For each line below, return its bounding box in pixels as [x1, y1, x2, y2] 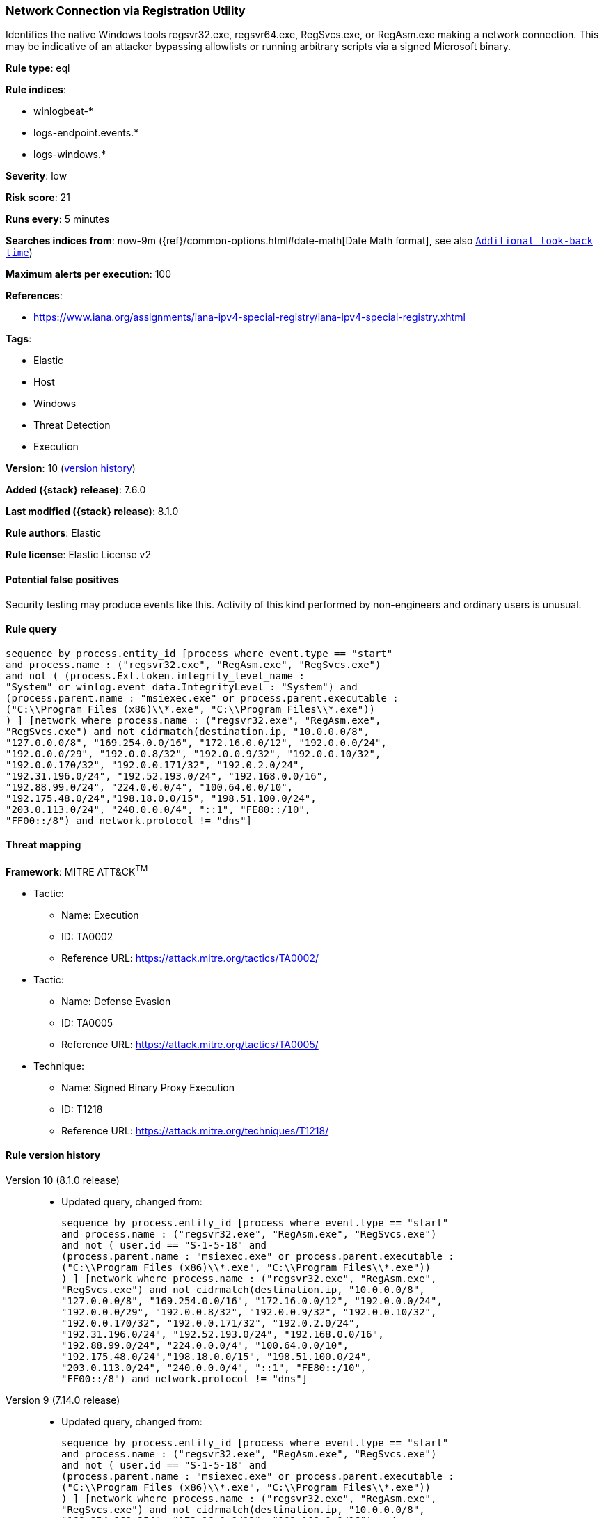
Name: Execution [61, 908, 139, 921]
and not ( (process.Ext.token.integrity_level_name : [6, 670, 305, 681]
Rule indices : [6, 84, 66, 96]
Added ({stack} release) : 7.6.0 [6, 484, 146, 496]
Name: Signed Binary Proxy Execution [61, 1081, 235, 1093]
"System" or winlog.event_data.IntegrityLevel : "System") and [6, 681, 358, 693]
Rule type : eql [6, 62, 70, 74]
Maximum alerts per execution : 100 [6, 268, 172, 280]
